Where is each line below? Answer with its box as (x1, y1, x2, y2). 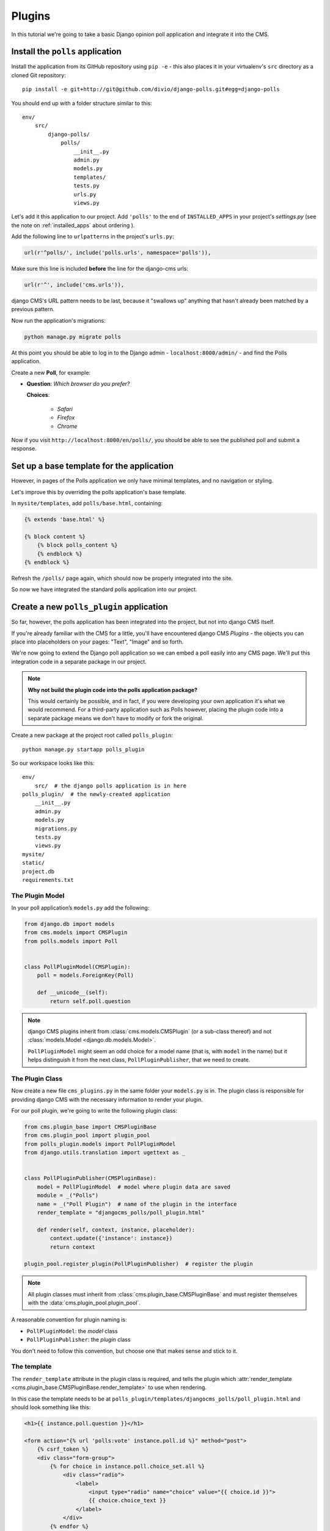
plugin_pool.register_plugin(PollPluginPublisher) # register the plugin (24, 1260, 254, 1268)
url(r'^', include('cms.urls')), (24, 282, 125, 288)
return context (50, 1243, 96, 1251)
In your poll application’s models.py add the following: (11, 904, 150, 912)
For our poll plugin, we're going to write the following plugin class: (11, 1107, 177, 1115)
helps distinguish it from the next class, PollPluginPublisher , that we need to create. (28, 1056, 251, 1064)
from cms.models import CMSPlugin (24, 929, 128, 936)
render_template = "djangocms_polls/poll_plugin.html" (37, 1209, 205, 1216)
